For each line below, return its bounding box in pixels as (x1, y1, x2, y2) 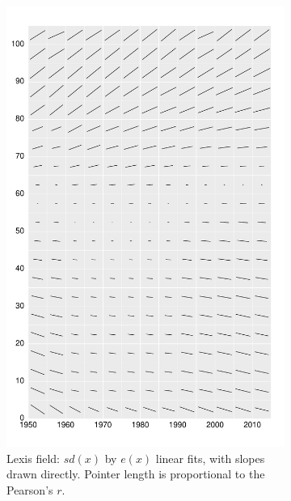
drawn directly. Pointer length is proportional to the (6, 465, 265, 482)
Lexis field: (6, 449, 60, 466)
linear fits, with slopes (155, 449, 265, 466)
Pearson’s (6, 481, 53, 498)
